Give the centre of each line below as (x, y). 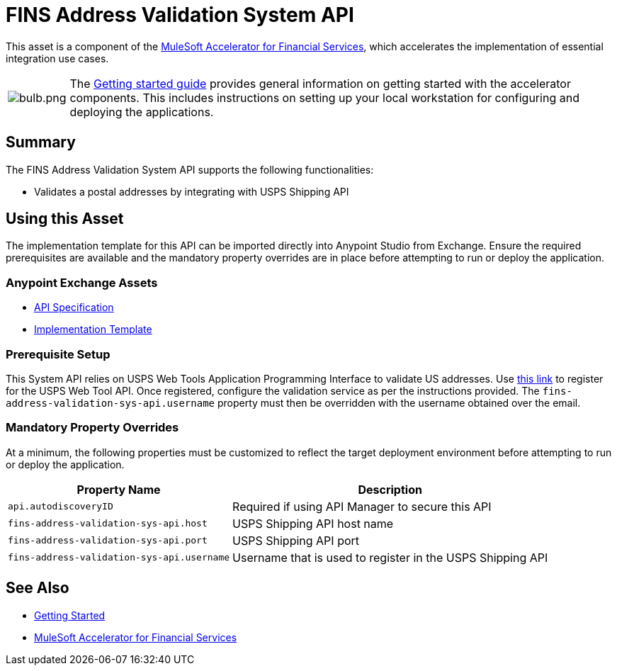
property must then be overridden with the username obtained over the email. (399, 402)
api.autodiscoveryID (61, 507)
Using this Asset (65, 219)
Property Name (119, 489)
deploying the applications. (142, 112)
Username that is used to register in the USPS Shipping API (390, 557)
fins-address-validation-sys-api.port (108, 541)
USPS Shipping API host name (313, 523)
